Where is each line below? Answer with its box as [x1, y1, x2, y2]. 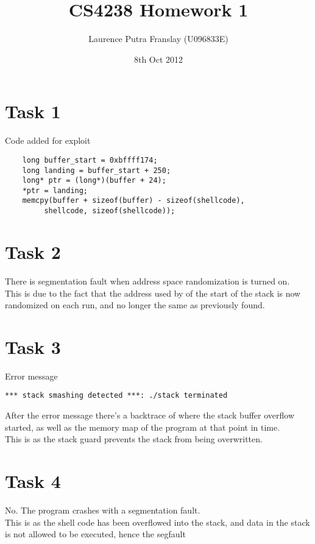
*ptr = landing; [22, 186, 88, 195]
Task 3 [5, 334, 61, 359]
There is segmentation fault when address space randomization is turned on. [5, 274, 290, 287]
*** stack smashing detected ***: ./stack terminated [5, 391, 228, 400]
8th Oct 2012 [133, 52, 183, 65]
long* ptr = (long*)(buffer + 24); [22, 176, 166, 185]
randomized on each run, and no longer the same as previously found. [5, 298, 265, 311]
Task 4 [5, 468, 61, 493]
